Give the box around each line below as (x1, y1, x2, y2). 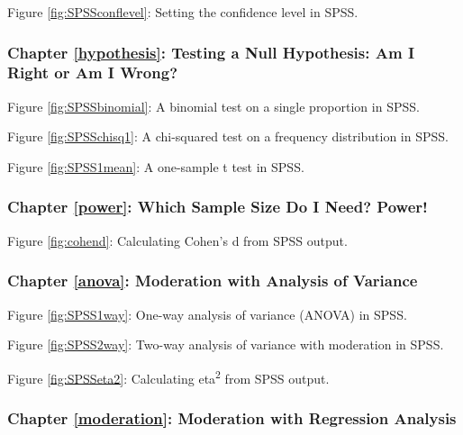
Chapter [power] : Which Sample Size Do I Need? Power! (7, 195, 428, 218)
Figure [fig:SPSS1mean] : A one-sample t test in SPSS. (7, 157, 304, 176)
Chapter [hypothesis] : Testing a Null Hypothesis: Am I (7, 41, 415, 63)
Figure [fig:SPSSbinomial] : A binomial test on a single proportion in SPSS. (7, 96, 420, 115)
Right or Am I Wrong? (7, 61, 178, 84)
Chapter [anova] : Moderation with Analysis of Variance (7, 269, 418, 292)
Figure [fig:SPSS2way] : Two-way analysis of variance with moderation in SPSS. (7, 335, 444, 354)
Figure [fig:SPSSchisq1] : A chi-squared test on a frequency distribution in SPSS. (7, 127, 449, 146)
